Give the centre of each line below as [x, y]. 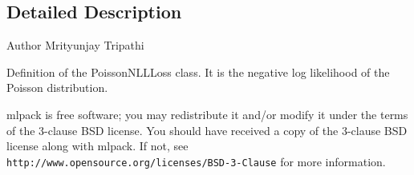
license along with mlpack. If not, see [97, 146]
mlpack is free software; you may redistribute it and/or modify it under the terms [207, 114]
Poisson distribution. [57, 87]
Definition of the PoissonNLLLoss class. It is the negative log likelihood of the [198, 72]
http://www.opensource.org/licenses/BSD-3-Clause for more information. [196, 161]
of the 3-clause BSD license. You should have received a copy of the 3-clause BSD [207, 130]
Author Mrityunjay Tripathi [75, 45]
